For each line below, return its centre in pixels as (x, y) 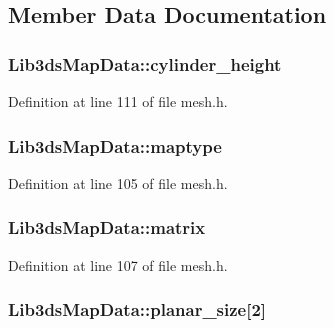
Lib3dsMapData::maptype (115, 145)
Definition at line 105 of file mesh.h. (118, 182)
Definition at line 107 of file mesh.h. (118, 264)
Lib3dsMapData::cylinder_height (145, 63)
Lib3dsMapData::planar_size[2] (137, 309)
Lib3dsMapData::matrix (107, 227)
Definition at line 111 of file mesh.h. (118, 101)
